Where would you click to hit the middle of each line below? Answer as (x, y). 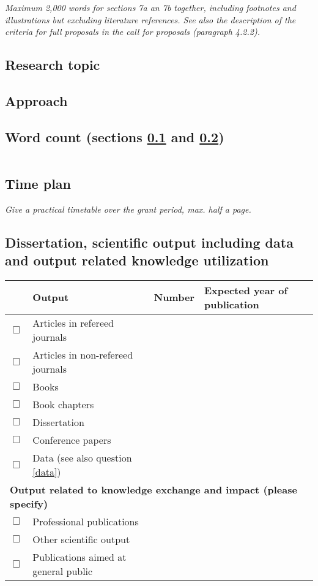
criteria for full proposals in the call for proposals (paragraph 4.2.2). (132, 32)
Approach (36, 100)
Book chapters (63, 404)
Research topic (53, 65)
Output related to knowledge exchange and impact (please (153, 489)
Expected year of (246, 290)
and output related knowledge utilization (137, 260)
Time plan (38, 183)
